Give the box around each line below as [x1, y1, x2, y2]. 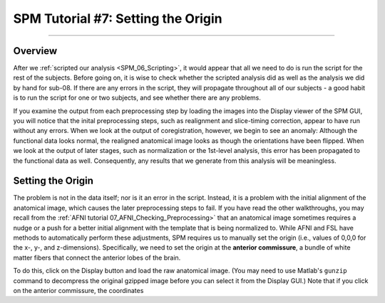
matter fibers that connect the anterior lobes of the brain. [13, 253, 181, 262]
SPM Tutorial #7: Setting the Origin [13, 11, 222, 26]
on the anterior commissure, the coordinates [13, 287, 144, 294]
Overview [13, 45, 58, 57]
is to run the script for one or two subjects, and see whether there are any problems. [13, 93, 262, 102]
